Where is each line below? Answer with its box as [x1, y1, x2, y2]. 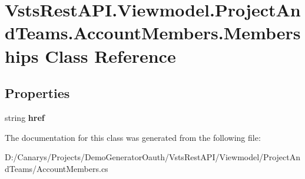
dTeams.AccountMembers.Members [5, 21, 301, 45]
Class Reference [45, 43, 176, 67]
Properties [5, 84, 70, 102]
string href [5, 111, 45, 123]
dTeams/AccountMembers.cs [5, 162, 108, 174]
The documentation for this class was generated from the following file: [5, 131, 261, 143]
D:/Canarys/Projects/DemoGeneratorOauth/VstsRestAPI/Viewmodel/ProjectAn [5, 151, 300, 163]
